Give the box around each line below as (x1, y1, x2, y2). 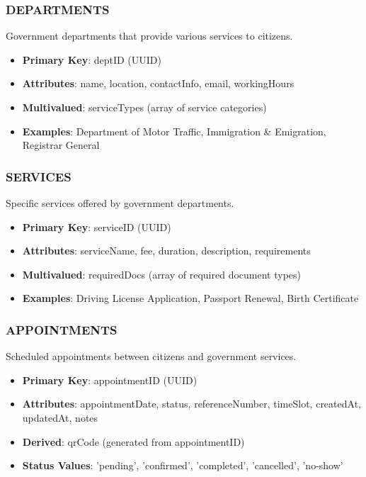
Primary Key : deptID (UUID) (22, 52, 161, 67)
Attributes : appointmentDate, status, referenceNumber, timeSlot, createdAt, (22, 396, 361, 411)
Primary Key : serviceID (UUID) (22, 219, 171, 234)
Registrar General (22, 138, 100, 152)
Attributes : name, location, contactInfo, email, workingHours (22, 76, 294, 91)
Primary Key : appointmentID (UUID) (22, 372, 198, 387)
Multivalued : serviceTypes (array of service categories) (22, 100, 267, 114)
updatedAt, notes (22, 410, 98, 425)
